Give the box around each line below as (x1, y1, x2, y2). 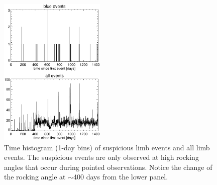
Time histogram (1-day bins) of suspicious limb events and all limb (4, 142, 210, 152)
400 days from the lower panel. (73, 171, 168, 182)
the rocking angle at (4, 171, 66, 182)
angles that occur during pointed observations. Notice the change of (4, 161, 212, 172)
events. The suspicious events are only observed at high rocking (4, 152, 199, 162)
